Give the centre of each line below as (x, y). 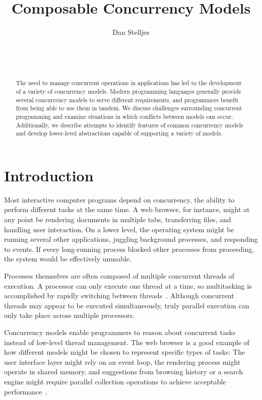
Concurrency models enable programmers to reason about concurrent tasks (120, 332)
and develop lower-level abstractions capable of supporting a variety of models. (119, 133)
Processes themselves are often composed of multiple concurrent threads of (119, 275)
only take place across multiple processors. (70, 315)
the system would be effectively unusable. (68, 259)
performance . (26, 391)
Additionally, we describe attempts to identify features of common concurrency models (129, 125)
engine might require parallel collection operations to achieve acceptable (115, 381)
